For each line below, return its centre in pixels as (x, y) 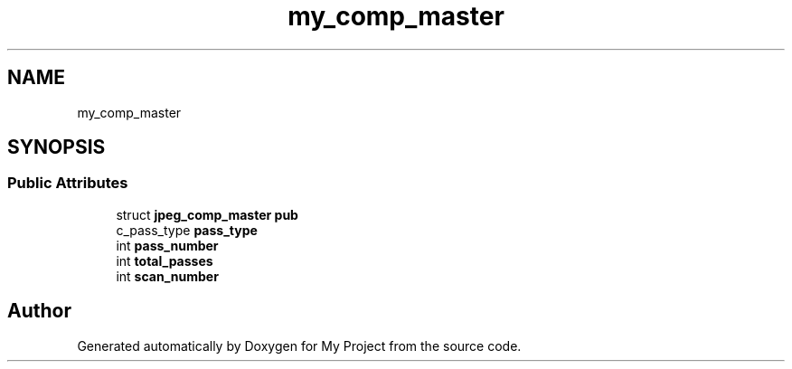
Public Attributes (68, 183)
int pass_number (167, 245)
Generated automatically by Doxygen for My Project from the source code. (299, 345)
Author (39, 311)
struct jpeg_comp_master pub (207, 214)
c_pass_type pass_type (187, 230)
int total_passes (165, 260)
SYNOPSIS (57, 147)
